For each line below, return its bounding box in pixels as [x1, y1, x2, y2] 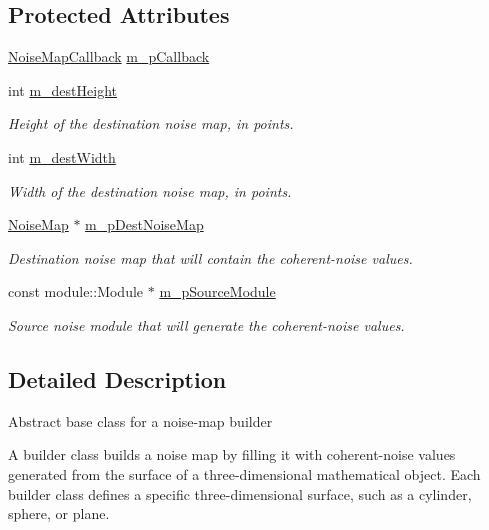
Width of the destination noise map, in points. [8, 180, 292, 201]
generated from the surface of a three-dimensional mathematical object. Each [8, 463, 481, 484]
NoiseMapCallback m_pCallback [8, 46, 210, 67]
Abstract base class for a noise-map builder [8, 410, 273, 431]
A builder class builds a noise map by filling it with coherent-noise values [8, 444, 456, 465]
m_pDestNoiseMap [85, 214, 204, 235]
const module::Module [8, 281, 144, 302]
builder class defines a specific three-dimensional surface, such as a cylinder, [8, 483, 472, 504]
